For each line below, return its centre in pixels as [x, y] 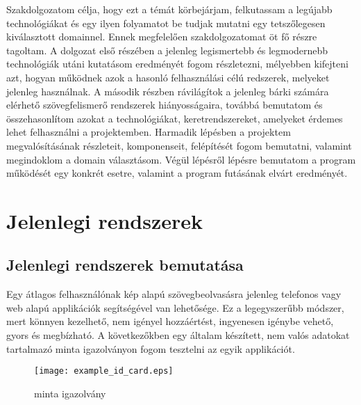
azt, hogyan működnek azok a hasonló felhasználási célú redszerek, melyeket [168, 77]
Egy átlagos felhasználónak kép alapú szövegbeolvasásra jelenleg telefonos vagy [174, 294]
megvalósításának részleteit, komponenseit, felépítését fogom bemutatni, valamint [179, 145]
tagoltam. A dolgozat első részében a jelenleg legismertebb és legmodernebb [167, 50]
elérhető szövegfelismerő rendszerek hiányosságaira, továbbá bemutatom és [165, 105]
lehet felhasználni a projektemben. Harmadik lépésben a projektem [149, 132]
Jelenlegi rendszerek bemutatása [125, 265]
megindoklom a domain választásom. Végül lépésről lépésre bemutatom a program [181, 159]
